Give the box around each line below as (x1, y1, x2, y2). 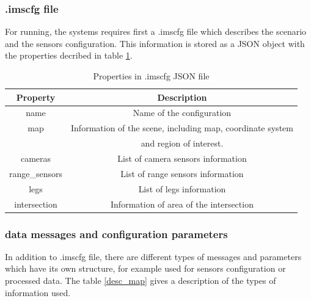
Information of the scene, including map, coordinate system (71, 121, 293, 134)
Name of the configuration (133, 106, 232, 119)
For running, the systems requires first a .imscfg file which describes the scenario (5, 25, 307, 38)
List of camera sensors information (117, 151, 247, 164)
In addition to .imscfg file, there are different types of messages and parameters (5, 250, 302, 263)
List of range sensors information (120, 167, 244, 180)
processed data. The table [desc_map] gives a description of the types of (5, 274, 276, 286)
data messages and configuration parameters (5, 226, 228, 241)
